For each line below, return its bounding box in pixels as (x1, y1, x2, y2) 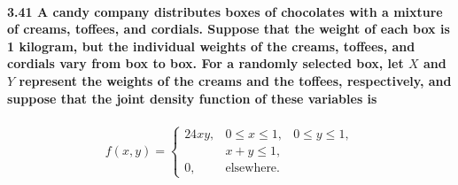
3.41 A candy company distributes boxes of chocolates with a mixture (7, 2, 443, 20)
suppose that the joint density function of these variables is (7, 89, 377, 107)
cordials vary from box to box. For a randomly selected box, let (7, 54, 404, 73)
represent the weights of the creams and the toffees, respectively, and (19, 71, 452, 89)
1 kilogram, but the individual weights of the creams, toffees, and (7, 36, 415, 55)
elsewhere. (225, 162, 280, 175)
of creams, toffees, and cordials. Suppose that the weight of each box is (7, 19, 450, 38)
